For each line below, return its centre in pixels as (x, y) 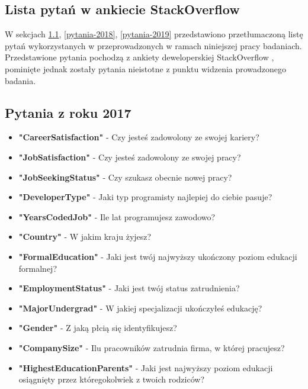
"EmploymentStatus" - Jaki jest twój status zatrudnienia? (129, 288)
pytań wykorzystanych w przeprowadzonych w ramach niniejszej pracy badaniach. (153, 45)
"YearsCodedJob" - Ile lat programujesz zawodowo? (117, 216)
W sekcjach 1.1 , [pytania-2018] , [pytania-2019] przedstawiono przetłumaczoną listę (154, 34)
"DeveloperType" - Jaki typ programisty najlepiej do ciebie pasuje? (145, 197)
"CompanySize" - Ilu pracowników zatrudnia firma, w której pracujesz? (152, 347)
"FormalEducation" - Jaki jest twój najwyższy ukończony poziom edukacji (158, 256)
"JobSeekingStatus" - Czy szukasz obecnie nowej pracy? (125, 177)
